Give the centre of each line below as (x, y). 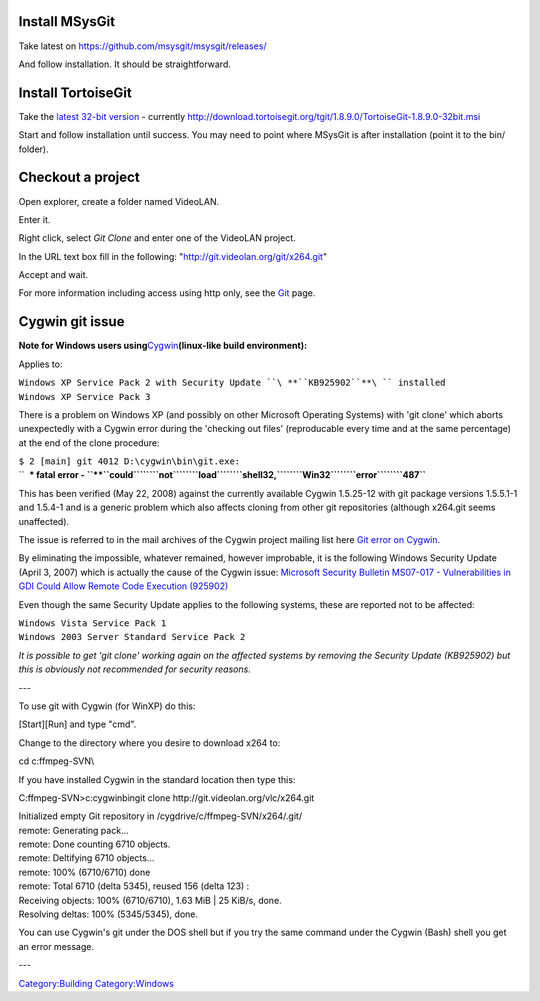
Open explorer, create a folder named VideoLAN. (119, 201)
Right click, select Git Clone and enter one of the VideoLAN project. (157, 238)
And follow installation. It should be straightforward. (125, 64)
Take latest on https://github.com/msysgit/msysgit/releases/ (142, 46)
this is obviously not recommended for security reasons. (135, 669)
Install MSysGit (66, 21)
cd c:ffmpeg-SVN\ (56, 761)
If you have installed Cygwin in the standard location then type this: (157, 779)
